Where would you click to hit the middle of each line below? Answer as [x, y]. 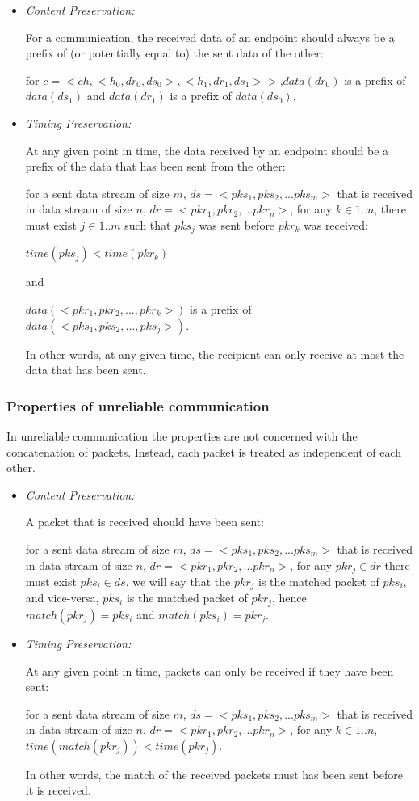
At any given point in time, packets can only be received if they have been [209, 670]
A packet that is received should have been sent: [145, 522]
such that [148, 224]
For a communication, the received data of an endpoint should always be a [210, 37]
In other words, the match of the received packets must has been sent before [214, 774]
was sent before [237, 224]
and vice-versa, [62, 598]
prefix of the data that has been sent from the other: [155, 166]
